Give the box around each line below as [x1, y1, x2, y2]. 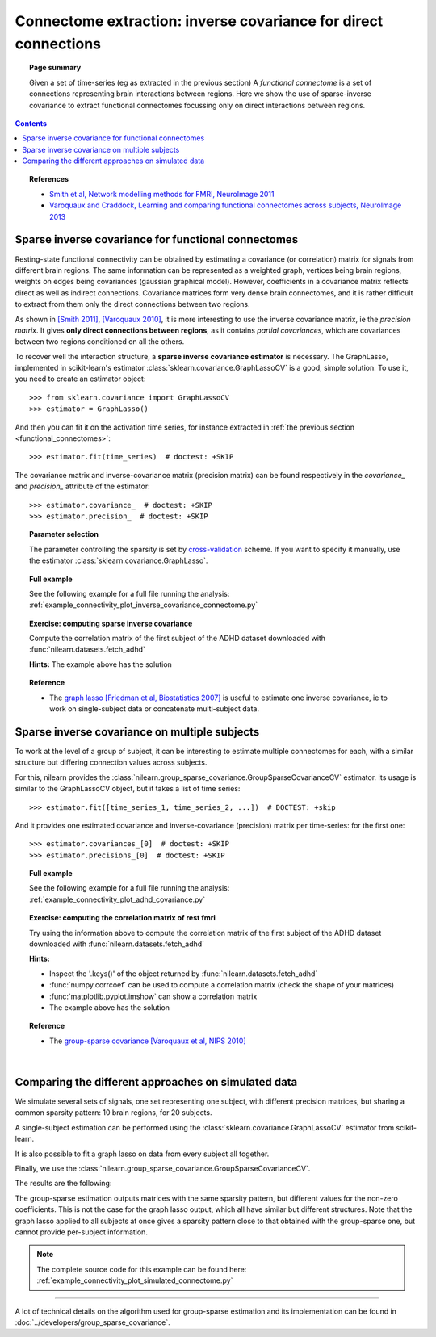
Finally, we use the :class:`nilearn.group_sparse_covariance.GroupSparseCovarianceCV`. [15, 1163, 311, 1174]
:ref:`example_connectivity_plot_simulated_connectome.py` [36, 1276, 233, 1285]
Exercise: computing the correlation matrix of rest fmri [29, 913, 216, 923]
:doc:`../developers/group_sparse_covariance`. [15, 1317, 170, 1327]
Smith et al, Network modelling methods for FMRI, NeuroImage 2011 [49, 189, 275, 199]
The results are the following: [15, 1179, 112, 1188]
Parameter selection [29, 530, 99, 539]
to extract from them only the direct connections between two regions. [15, 300, 250, 309]
